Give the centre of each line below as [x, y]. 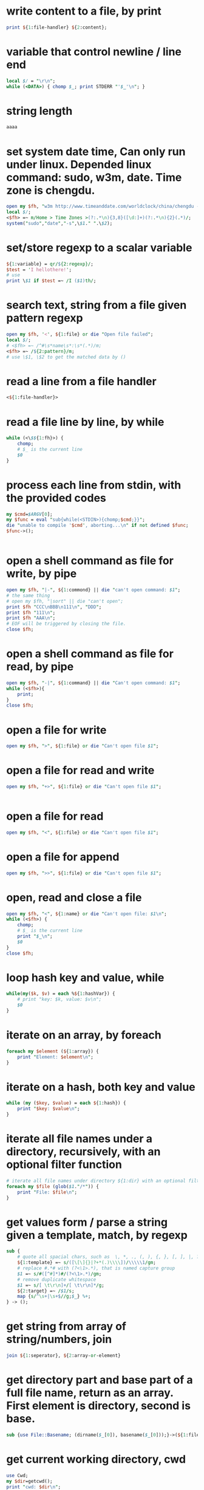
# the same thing [28, 596]
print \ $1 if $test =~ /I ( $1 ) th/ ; [51, 281]
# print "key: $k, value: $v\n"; [59, 1000]
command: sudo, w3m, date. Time [94, 177]
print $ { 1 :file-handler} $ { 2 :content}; [57, 27]
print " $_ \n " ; [35, 936]
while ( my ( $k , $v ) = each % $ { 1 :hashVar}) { [61, 994]
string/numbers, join [59, 1340]
